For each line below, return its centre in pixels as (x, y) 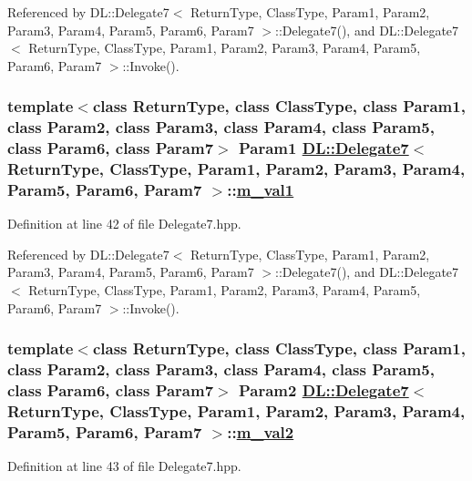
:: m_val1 (261, 189)
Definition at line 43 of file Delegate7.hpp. (124, 466)
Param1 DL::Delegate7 (323, 148)
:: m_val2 (261, 431)
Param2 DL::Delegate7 (323, 390)
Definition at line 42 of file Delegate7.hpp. (124, 224)
